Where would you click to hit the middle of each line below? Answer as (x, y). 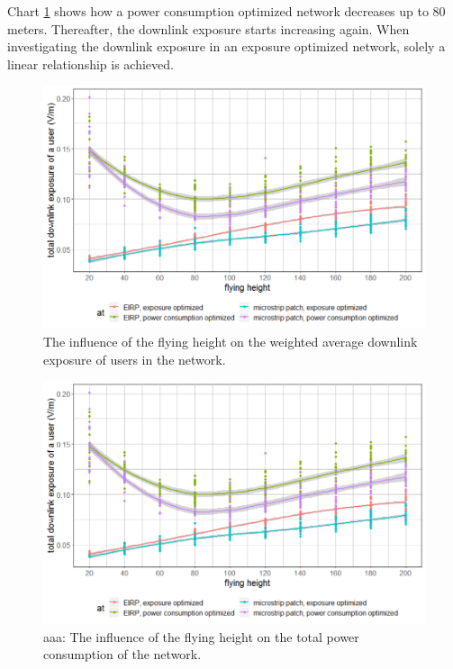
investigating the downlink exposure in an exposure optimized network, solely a (226, 46)
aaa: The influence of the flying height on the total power (201, 636)
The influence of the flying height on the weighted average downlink (231, 341)
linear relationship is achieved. (91, 63)
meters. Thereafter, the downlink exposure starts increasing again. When (208, 28)
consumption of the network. (122, 654)
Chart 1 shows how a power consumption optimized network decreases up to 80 (226, 11)
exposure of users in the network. (135, 359)
